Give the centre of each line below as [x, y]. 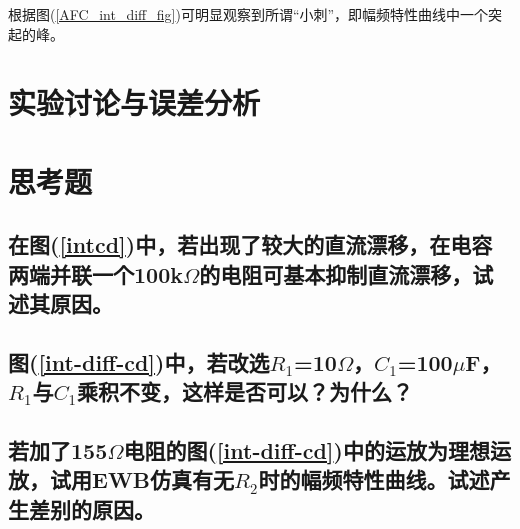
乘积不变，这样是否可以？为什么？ [245, 391]
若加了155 [58, 450]
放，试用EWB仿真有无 [121, 479]
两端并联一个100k [95, 273]
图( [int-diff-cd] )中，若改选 [139, 361]
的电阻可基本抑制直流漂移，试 [346, 273]
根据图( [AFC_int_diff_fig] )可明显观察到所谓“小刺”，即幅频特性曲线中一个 [248, 14]
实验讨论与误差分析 [134, 102]
